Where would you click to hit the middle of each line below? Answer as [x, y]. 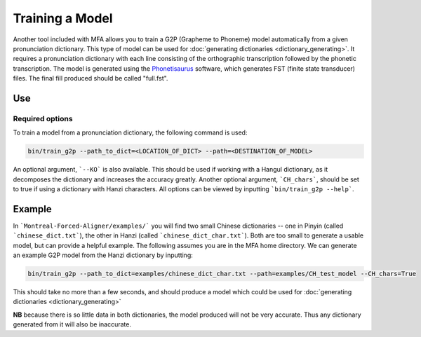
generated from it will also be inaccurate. [72, 324]
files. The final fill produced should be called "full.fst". [91, 78]
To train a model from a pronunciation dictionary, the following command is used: [130, 132]
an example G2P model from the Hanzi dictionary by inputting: [103, 255]
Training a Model [63, 18]
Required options [43, 118]
